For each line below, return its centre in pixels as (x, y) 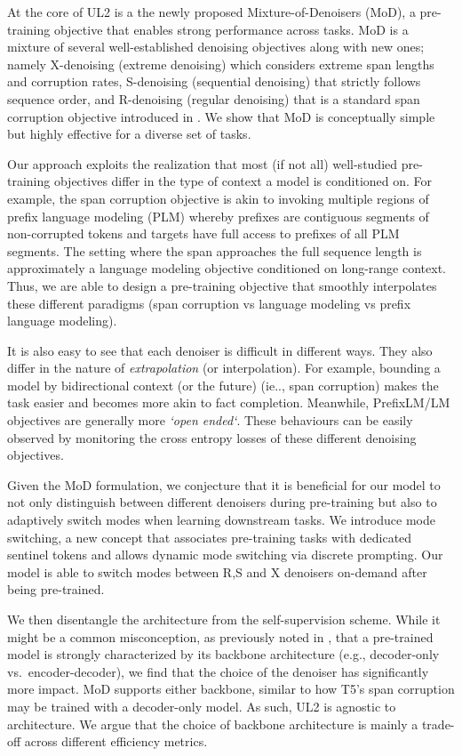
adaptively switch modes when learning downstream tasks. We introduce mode (221, 520)
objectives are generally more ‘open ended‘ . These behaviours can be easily (210, 420)
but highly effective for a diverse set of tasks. (129, 134)
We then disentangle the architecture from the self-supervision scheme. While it (224, 619)
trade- (438, 724)
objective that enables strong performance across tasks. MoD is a (231, 29)
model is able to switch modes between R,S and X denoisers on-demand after (217, 571)
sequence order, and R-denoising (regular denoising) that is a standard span (214, 98)
